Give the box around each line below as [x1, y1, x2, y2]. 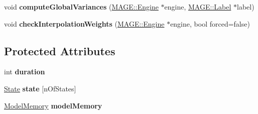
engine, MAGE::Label [164, 2, 231, 12]
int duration [4, 66, 45, 77]
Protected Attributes [4, 43, 115, 58]
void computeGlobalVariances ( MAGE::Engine [4, 2, 159, 12]
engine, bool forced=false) [170, 18, 250, 29]
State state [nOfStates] [4, 83, 76, 93]
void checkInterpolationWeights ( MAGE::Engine [4, 18, 165, 29]
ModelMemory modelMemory [4, 100, 102, 110]
